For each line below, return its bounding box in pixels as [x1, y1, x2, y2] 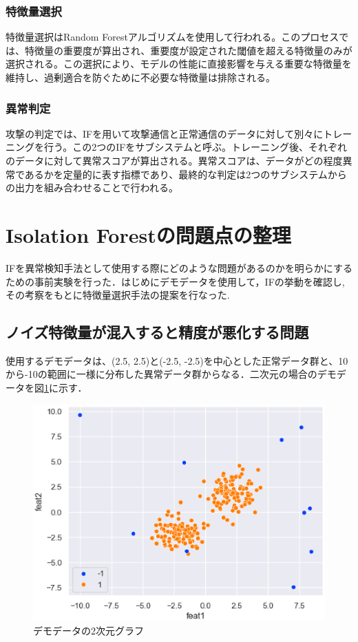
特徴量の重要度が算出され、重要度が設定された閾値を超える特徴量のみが [24, 43, 352, 57]
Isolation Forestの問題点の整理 [6, 220, 291, 248]
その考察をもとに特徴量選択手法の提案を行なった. [6, 288, 230, 302]
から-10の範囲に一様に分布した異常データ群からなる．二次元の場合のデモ [6, 367, 337, 381]
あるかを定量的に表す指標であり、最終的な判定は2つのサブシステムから [24, 167, 347, 181]
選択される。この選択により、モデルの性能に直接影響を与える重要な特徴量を [6, 56, 352, 71]
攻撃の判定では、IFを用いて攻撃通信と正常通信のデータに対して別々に [6, 126, 324, 140]
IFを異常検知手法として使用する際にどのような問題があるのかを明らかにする [6, 260, 352, 275]
